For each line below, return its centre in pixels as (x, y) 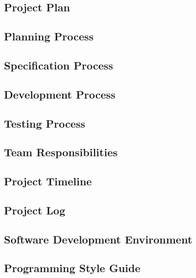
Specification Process (59, 65)
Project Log (35, 210)
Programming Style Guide (72, 268)
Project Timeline (48, 181)
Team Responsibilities (61, 152)
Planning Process (49, 36)
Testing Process (45, 123)
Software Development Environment (98, 239)
